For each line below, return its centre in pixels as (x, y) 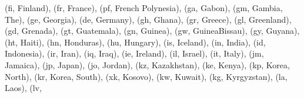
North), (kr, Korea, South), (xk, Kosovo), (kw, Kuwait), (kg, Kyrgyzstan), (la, (146, 76)
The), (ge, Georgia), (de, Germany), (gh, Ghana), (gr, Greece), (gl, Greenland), (148, 19)
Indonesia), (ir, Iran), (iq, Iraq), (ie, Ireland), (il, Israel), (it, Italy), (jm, (134, 53)
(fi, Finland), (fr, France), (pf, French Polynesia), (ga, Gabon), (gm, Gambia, (144, 8)
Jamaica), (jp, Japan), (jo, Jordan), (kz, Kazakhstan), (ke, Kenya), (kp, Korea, (147, 64)
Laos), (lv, (23, 88)
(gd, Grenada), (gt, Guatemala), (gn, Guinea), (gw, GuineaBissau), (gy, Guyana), (152, 31)
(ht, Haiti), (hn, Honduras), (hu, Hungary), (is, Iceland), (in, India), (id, (135, 42)
